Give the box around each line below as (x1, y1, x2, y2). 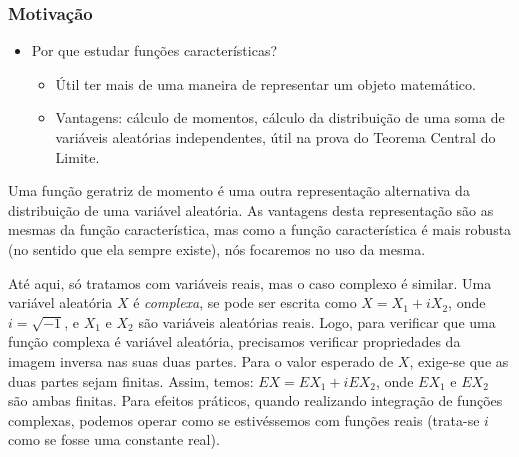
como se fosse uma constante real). (8, 429, 220, 450)
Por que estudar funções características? (31, 40, 278, 61)
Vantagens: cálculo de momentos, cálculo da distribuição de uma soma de (55, 107, 505, 128)
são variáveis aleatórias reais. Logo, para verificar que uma (138, 311, 496, 332)
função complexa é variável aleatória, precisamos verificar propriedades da (8, 331, 461, 352)
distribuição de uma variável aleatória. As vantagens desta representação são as (8, 199, 494, 220)
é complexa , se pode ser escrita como (133, 292, 357, 313)
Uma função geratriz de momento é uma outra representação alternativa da (8, 180, 470, 201)
